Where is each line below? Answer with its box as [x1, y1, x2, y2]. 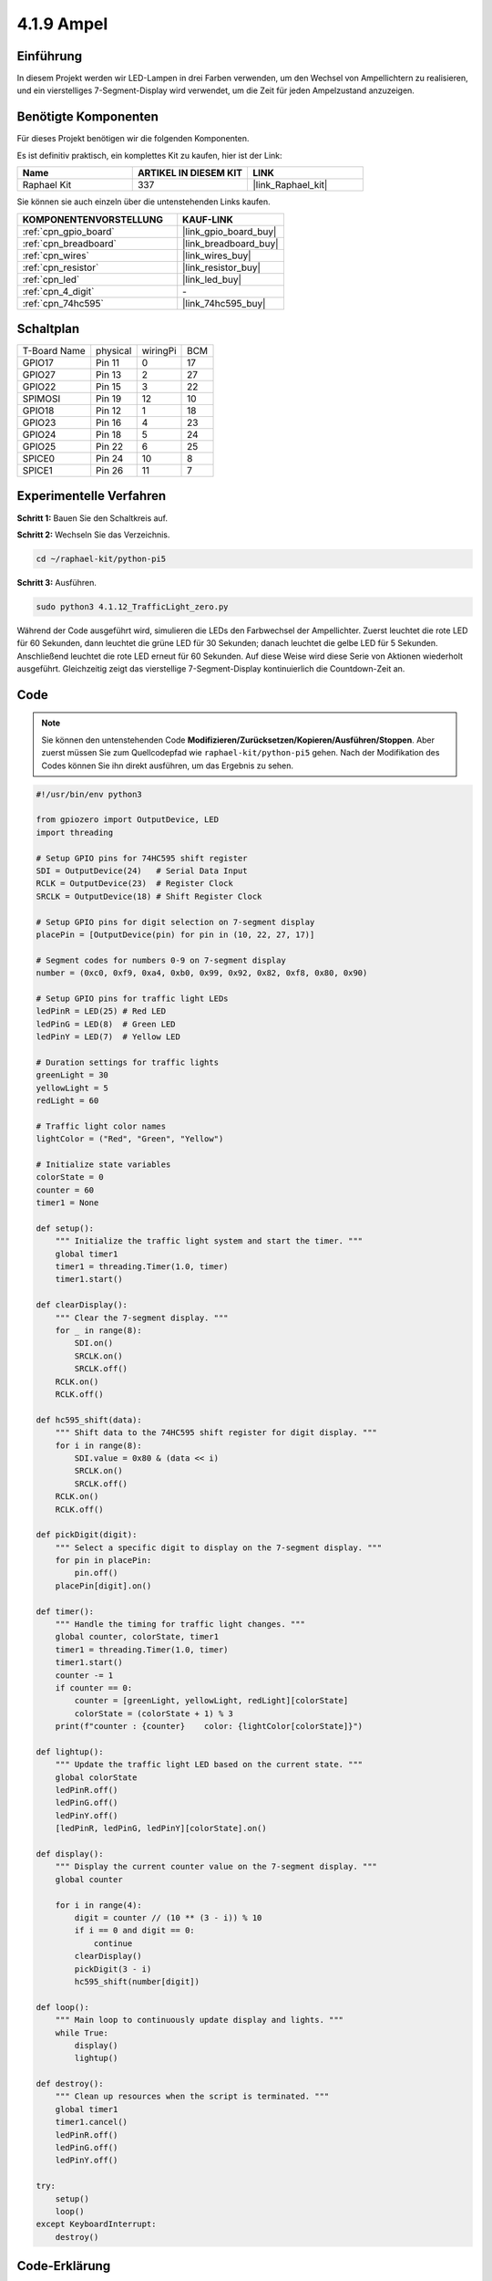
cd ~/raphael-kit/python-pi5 [36, 553, 167, 564]
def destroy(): [36, 2078, 104, 2089]
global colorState [55, 1772, 138, 1783]
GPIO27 [22, 369, 56, 381]
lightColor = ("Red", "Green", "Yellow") [36, 1134, 224, 1144]
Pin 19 [96, 392, 122, 405]
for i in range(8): [55, 1440, 143, 1451]
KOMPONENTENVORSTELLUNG [22, 213, 164, 225]
